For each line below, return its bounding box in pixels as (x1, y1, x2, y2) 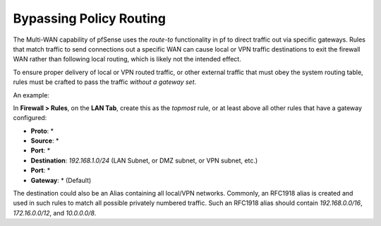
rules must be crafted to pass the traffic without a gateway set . (13, 78, 197, 86)
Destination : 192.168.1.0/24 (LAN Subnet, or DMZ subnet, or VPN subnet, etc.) (30, 156, 258, 165)
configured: (13, 114, 47, 122)
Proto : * (30, 126, 54, 135)
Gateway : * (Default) (30, 176, 92, 184)
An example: (13, 90, 49, 99)
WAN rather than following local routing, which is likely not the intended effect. (13, 55, 241, 64)
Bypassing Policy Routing (13, 11, 166, 26)
